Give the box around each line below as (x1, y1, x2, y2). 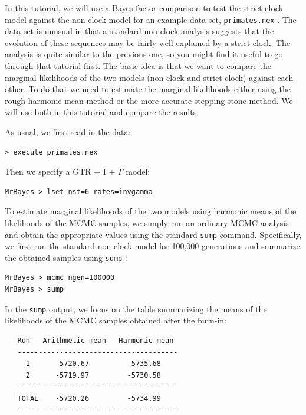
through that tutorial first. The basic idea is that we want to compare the (5, 60, 271, 72)
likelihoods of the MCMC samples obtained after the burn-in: (5, 314, 227, 326)
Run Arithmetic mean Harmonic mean (17, 336, 174, 345)
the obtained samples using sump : (5, 251, 127, 263)
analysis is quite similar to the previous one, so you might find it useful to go (5, 48, 283, 60)
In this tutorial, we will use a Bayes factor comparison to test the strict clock (5, 2, 284, 14)
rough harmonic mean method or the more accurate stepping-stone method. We (5, 94, 293, 106)
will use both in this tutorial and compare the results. (5, 106, 199, 118)
